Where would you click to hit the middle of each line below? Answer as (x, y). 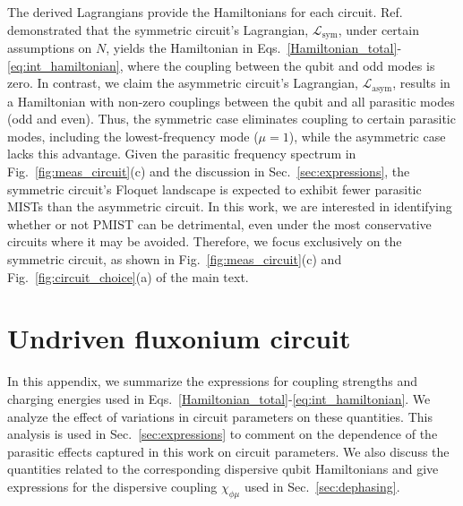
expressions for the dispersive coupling (112, 486)
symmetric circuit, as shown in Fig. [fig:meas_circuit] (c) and (175, 259)
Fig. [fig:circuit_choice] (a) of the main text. (128, 276)
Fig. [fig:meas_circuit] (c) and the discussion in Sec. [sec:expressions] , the (209, 172)
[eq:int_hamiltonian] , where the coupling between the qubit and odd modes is (221, 65)
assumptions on (50, 48)
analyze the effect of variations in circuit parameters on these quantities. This (220, 416)
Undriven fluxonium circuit (179, 338)
